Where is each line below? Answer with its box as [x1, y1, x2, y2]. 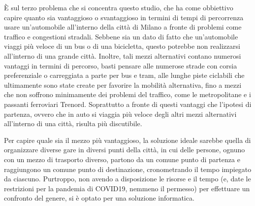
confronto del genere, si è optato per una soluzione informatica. [4, 193, 194, 203]
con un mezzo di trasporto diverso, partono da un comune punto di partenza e [4, 154, 240, 164]
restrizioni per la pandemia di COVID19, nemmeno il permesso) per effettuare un [4, 183, 250, 193]
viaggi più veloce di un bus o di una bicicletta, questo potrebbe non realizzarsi [4, 41, 240, 51]
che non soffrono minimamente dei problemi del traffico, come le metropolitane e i [4, 89, 251, 100]
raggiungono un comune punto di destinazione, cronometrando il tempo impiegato [4, 164, 252, 174]
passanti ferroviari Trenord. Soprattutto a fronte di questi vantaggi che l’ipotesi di [4, 99, 252, 109]
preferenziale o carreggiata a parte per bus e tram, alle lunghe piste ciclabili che [4, 70, 245, 80]
